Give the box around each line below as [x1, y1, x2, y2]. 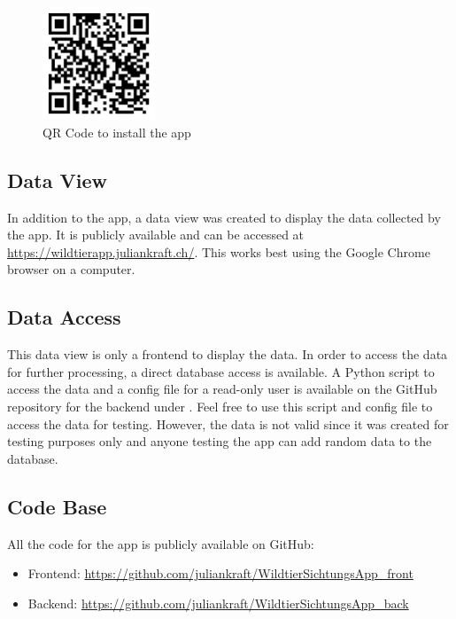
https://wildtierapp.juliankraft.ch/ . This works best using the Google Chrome [7, 242, 430, 261]
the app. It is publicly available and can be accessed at [7, 225, 305, 244]
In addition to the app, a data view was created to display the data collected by [7, 208, 441, 226]
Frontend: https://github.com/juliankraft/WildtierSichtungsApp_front [27, 564, 413, 583]
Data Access [7, 303, 121, 331]
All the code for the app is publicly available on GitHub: [7, 534, 314, 552]
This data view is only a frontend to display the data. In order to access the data [7, 345, 448, 364]
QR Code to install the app [43, 122, 191, 141]
